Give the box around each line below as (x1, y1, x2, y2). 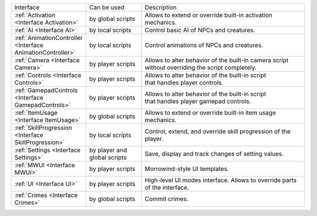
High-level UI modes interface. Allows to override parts (144, 176, 297, 184)
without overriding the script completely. (144, 63, 257, 72)
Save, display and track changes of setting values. (144, 150, 284, 158)
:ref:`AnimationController (14, 34, 83, 42)
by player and (89, 146, 127, 154)
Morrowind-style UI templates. (144, 165, 229, 173)
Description (144, 4, 177, 11)
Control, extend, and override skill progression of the (144, 127, 291, 135)
